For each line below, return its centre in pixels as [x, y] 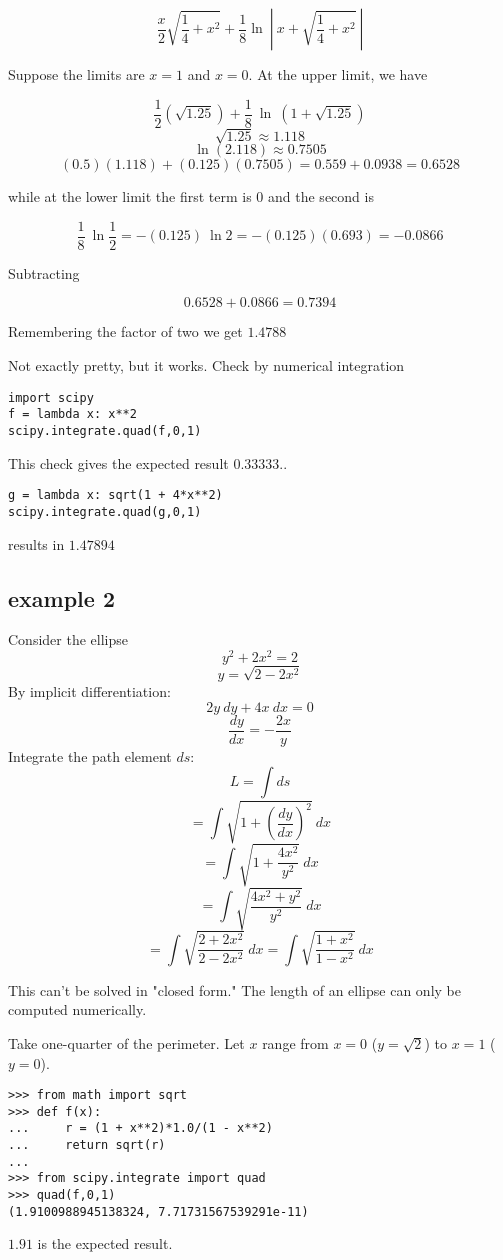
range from [295, 1042]
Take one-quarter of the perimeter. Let [126, 1042]
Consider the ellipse [68, 639]
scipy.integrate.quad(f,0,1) [105, 430]
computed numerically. [77, 1009]
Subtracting [44, 272]
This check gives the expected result [118, 462]
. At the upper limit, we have [338, 74]
